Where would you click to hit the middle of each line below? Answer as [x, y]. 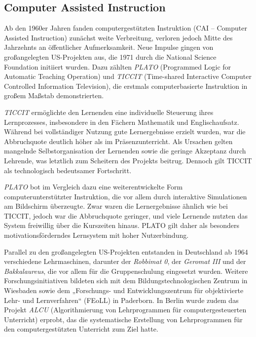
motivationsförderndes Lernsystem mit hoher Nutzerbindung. [96, 235]
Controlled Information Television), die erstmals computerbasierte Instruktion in [126, 86]
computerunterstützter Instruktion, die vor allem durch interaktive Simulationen [126, 196]
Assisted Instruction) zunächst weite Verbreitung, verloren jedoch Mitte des [118, 37]
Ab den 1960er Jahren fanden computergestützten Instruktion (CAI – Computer [126, 28]
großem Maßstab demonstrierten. [54, 95]
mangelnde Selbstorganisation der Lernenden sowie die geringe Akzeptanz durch [125, 151]
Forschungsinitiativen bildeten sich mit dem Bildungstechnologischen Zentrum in [126, 281]
